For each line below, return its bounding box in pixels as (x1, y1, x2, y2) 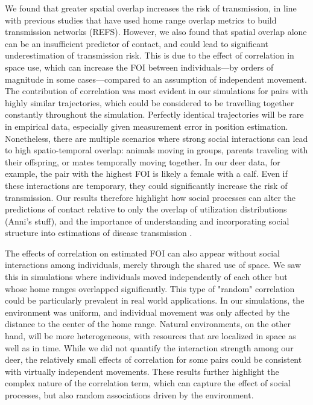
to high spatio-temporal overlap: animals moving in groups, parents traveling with (5, 144, 308, 156)
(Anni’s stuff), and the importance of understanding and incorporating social (5, 214, 289, 227)
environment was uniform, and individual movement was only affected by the (5, 305, 289, 318)
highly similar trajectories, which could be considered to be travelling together (5, 96, 294, 109)
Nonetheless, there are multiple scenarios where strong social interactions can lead (5, 132, 308, 144)
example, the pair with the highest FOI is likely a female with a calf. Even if (5, 167, 288, 180)
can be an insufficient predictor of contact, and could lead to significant (5, 37, 268, 49)
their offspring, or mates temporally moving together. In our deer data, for (5, 155, 280, 168)
